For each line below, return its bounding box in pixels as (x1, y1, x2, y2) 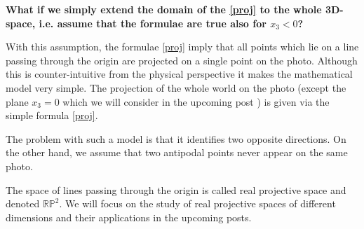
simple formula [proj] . (6, 108, 98, 123)
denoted (6, 196, 40, 211)
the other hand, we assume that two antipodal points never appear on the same (6, 145, 348, 160)
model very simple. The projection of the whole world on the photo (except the (6, 80, 346, 95)
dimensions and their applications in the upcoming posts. (6, 209, 252, 224)
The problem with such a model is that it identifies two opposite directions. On (6, 131, 346, 146)
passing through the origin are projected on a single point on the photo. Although (6, 53, 358, 67)
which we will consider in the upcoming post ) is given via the (62, 94, 330, 109)
